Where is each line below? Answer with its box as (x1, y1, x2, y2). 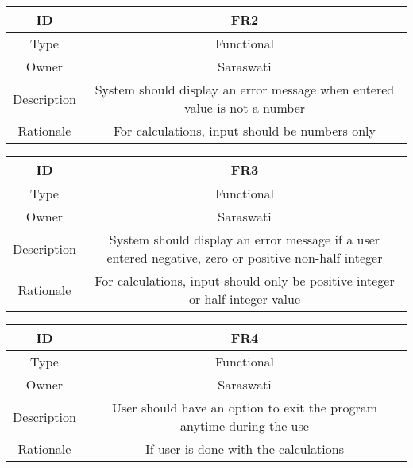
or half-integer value (188, 290, 301, 308)
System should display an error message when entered (95, 80, 395, 98)
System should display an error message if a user (109, 230, 380, 248)
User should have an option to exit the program (111, 398, 378, 416)
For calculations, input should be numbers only (113, 121, 376, 140)
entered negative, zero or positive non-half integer (106, 248, 383, 267)
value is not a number (183, 98, 306, 117)
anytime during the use (180, 416, 309, 435)
